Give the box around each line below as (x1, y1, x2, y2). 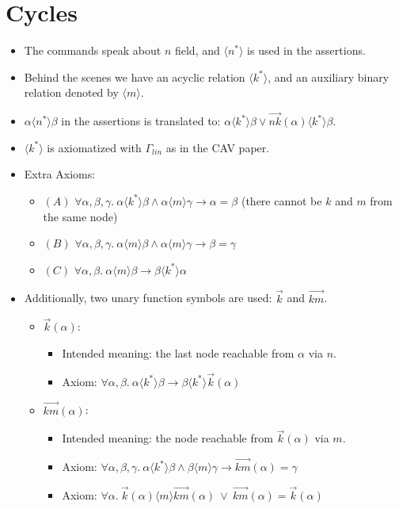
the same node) (43, 208, 118, 224)
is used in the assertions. (247, 42, 366, 59)
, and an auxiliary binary (268, 68, 389, 85)
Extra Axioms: (24, 166, 96, 182)
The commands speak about (24, 42, 161, 59)
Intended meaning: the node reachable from (62, 430, 273, 446)
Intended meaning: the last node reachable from (62, 344, 294, 361)
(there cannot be (241, 192, 322, 209)
